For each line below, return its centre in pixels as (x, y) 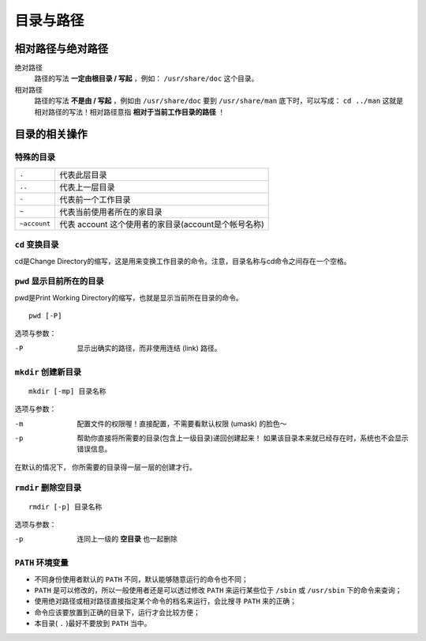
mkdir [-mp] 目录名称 (67, 391)
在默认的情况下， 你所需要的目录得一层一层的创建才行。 (105, 467)
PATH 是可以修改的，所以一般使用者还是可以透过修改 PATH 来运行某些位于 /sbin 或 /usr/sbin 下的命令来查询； (218, 590)
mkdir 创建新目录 (48, 371)
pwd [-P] (45, 316)
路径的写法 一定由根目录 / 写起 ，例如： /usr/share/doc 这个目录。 (146, 78)
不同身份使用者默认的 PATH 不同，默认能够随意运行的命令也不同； (141, 579)
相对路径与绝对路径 (61, 49)
